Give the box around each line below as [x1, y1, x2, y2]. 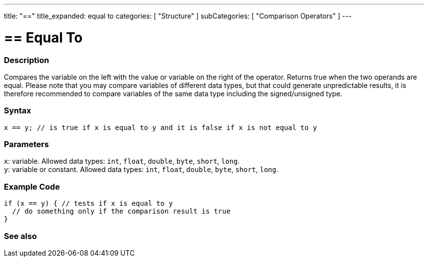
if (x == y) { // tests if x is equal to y [4, 199, 173, 208]
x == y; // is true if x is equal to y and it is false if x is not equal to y [4, 123, 317, 131]
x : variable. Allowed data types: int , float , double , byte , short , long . [4, 157, 240, 166]
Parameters [4, 139, 49, 149]
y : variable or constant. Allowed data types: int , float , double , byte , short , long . [4, 165, 278, 174]
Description [4, 55, 49, 65]
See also [4, 231, 37, 241]
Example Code [4, 181, 60, 192]
